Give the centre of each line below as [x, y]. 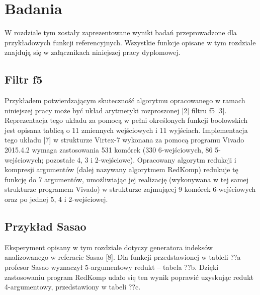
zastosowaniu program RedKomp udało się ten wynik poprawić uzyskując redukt [129, 277]
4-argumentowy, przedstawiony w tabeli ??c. [73, 287]
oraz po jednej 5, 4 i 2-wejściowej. [56, 199]
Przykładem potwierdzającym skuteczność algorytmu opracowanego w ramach [125, 100]
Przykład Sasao [46, 226]
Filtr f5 [24, 79]
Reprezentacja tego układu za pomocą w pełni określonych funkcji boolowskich [126, 120]
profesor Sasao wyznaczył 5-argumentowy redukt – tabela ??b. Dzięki [112, 267]
